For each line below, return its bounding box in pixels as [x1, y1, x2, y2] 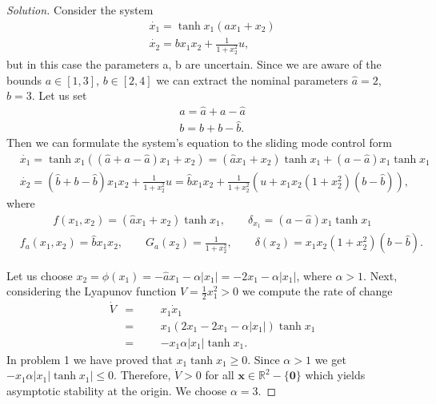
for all [205, 366, 234, 383]
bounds [6, 71, 42, 88]
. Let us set [31, 87, 87, 104]
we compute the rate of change [242, 283, 393, 299]
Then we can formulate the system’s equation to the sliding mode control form [6, 134, 392, 151]
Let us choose [6, 267, 73, 283]
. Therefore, [114, 366, 171, 383]
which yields [305, 366, 366, 383]
